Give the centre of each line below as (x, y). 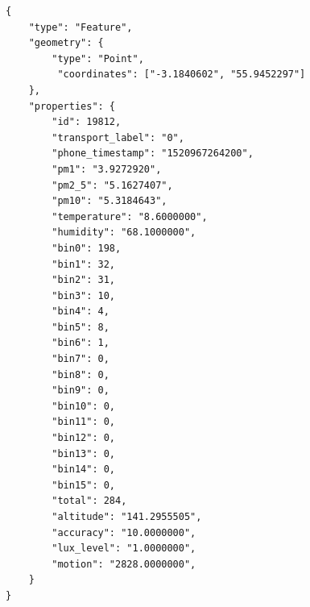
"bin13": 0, (84, 453)
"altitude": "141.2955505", (127, 517)
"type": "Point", (98, 58)
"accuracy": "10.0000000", (124, 532)
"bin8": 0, (81, 374)
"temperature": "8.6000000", (130, 216)
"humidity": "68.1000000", (124, 233)
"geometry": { (66, 43)
